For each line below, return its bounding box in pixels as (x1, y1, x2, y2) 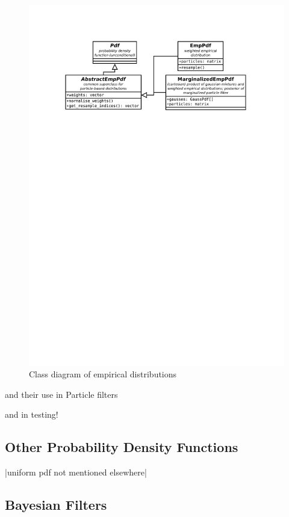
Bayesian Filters (5, 495, 107, 514)
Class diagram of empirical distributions (29, 368, 177, 380)
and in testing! (5, 408, 58, 421)
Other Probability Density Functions (5, 438, 238, 456)
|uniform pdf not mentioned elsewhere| (5, 466, 147, 478)
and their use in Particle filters (5, 388, 118, 400)
